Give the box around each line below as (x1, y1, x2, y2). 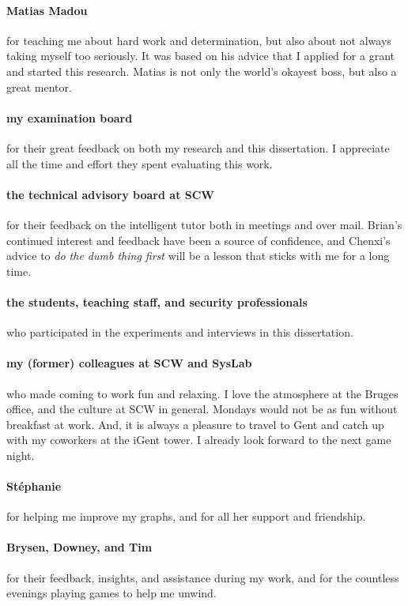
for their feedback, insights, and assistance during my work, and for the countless (6, 569, 399, 585)
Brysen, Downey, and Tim (6, 539, 153, 555)
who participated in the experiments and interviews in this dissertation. (6, 324, 353, 341)
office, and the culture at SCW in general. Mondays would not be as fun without (6, 401, 398, 417)
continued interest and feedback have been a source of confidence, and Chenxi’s (6, 231, 391, 248)
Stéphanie (6, 478, 62, 495)
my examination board (6, 109, 133, 126)
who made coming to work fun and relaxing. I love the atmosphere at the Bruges (6, 385, 399, 401)
